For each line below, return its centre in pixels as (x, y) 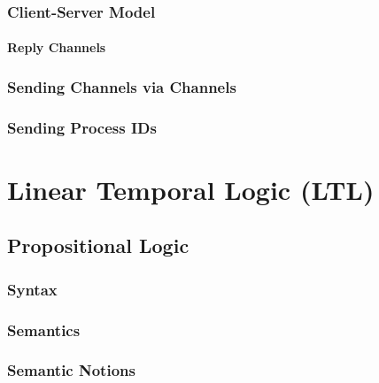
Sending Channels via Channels (122, 86)
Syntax (32, 289)
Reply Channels (57, 47)
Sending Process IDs (82, 127)
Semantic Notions (71, 370)
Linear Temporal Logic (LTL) (191, 189)
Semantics (44, 329)
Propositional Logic (98, 245)
